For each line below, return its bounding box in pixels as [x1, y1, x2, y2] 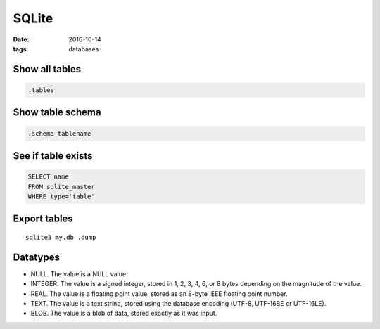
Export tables [13, 213, 73, 225]
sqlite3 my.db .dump [25, 233, 96, 241]
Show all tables [13, 63, 81, 75]
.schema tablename [27, 129, 91, 137]
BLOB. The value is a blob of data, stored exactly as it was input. [30, 309, 217, 318]
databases [68, 44, 99, 53]
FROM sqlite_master [27, 183, 95, 191]
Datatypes [13, 251, 60, 263]
